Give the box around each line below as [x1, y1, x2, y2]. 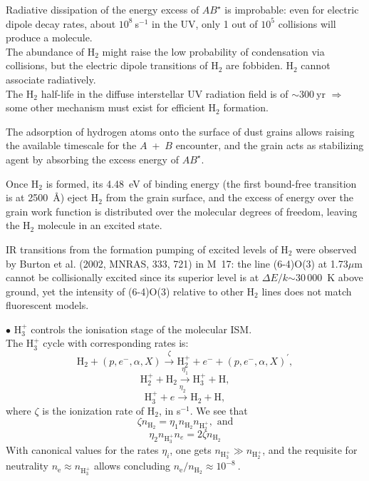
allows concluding [93, 458, 170, 473]
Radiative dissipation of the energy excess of [6, 2, 199, 16]
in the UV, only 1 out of [152, 16, 258, 31]
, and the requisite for [262, 442, 358, 457]
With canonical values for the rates [6, 442, 159, 457]
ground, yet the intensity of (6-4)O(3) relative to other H [6, 283, 255, 298]
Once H [6, 176, 39, 191]
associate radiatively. [6, 71, 96, 86]
